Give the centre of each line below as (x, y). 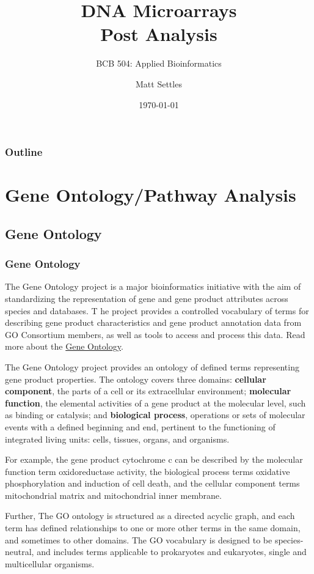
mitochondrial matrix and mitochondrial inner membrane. (113, 495)
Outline (24, 152)
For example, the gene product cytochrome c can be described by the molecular (154, 459)
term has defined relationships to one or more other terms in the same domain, (153, 528)
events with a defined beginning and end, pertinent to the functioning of (140, 426)
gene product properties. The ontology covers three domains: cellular (136, 379)
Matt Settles (159, 83)
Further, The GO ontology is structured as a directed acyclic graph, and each (150, 516)
